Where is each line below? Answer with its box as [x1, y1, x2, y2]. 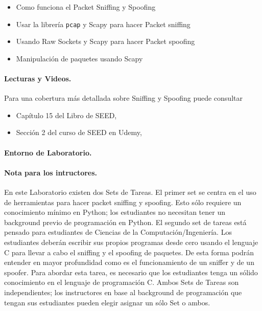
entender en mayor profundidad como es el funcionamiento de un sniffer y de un [4, 257, 254, 268]
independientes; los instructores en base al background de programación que [4, 286, 242, 297]
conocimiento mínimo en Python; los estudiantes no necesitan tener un [4, 207, 225, 217]
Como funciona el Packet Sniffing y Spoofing [16, 2, 156, 12]
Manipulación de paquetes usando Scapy [16, 53, 143, 63]
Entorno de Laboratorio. [4, 147, 92, 158]
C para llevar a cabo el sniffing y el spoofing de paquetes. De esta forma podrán [4, 247, 254, 257]
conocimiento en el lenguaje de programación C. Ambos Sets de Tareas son [4, 277, 239, 287]
